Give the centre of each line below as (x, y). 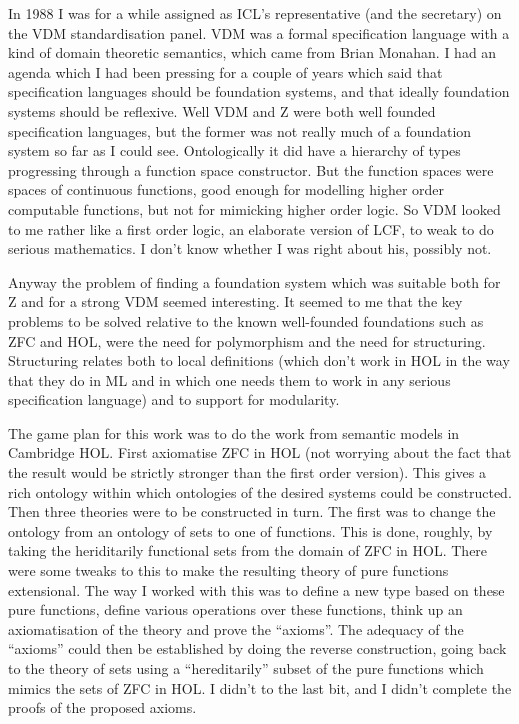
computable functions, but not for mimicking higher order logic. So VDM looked (254, 208)
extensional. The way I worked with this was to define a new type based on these (256, 589)
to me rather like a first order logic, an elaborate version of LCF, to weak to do (251, 228)
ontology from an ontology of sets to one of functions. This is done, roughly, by (250, 530)
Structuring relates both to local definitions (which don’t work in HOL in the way (259, 360)
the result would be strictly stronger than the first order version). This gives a (247, 472)
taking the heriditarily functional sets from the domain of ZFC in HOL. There (248, 550)
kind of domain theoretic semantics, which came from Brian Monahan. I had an (252, 52)
